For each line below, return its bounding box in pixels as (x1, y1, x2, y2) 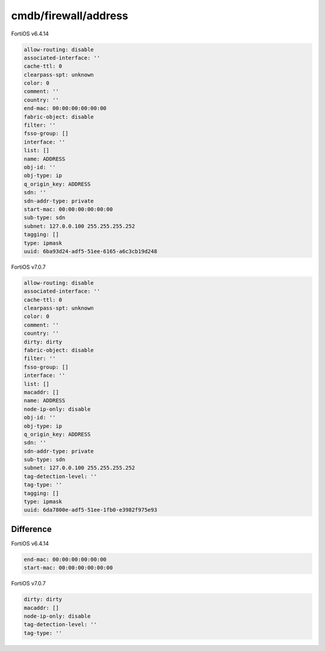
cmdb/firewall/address (11, 9, 129, 22)
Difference (11, 524, 52, 534)
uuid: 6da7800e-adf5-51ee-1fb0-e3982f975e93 (23, 507, 158, 513)
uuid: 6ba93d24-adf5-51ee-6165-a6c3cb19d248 (23, 248, 158, 255)
